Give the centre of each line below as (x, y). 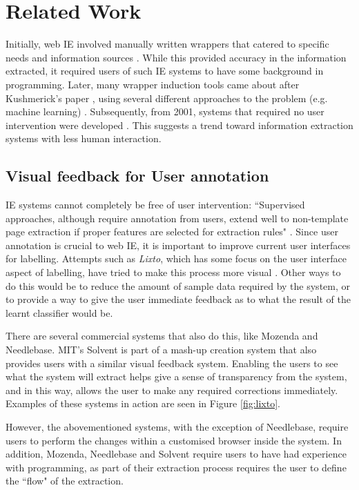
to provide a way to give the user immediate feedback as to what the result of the (178, 299)
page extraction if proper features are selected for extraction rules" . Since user (172, 232)
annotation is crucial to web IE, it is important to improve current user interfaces (178, 245)
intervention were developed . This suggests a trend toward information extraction (179, 125)
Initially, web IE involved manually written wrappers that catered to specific (167, 44)
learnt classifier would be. (59, 312)
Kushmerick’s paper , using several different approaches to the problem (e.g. (167, 98)
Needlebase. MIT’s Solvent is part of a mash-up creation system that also (161, 350)
